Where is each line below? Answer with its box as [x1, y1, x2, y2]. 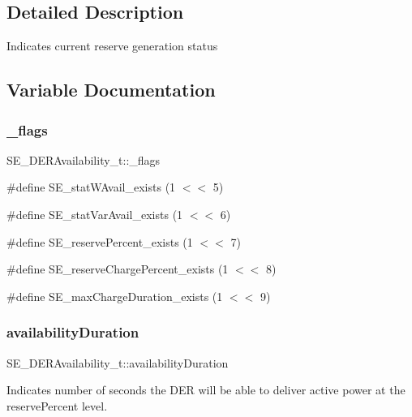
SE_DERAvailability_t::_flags [6, 151, 161, 168]
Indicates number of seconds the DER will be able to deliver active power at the [6, 381, 406, 398]
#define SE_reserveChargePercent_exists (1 [6, 260, 229, 277]
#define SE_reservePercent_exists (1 [6, 233, 193, 250]
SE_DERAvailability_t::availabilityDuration [6, 354, 229, 371]
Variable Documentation [6, 77, 216, 102]
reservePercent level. [6, 397, 108, 414]
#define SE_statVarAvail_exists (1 [6, 205, 183, 222]
